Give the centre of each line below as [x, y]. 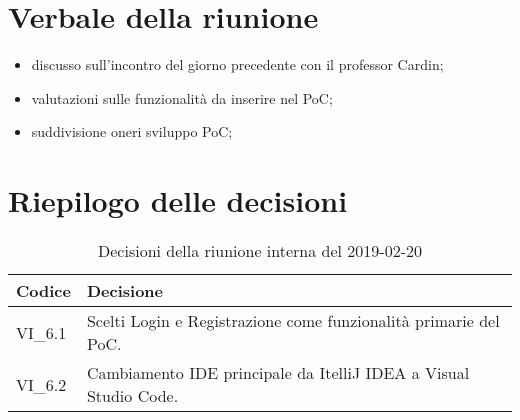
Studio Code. [132, 396]
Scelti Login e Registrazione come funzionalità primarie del [293, 321]
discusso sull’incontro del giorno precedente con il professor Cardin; [237, 64]
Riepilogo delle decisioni [178, 200]
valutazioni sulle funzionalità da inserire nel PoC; [182, 97]
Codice [43, 291]
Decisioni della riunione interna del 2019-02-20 [260, 251]
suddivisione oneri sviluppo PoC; [132, 131]
